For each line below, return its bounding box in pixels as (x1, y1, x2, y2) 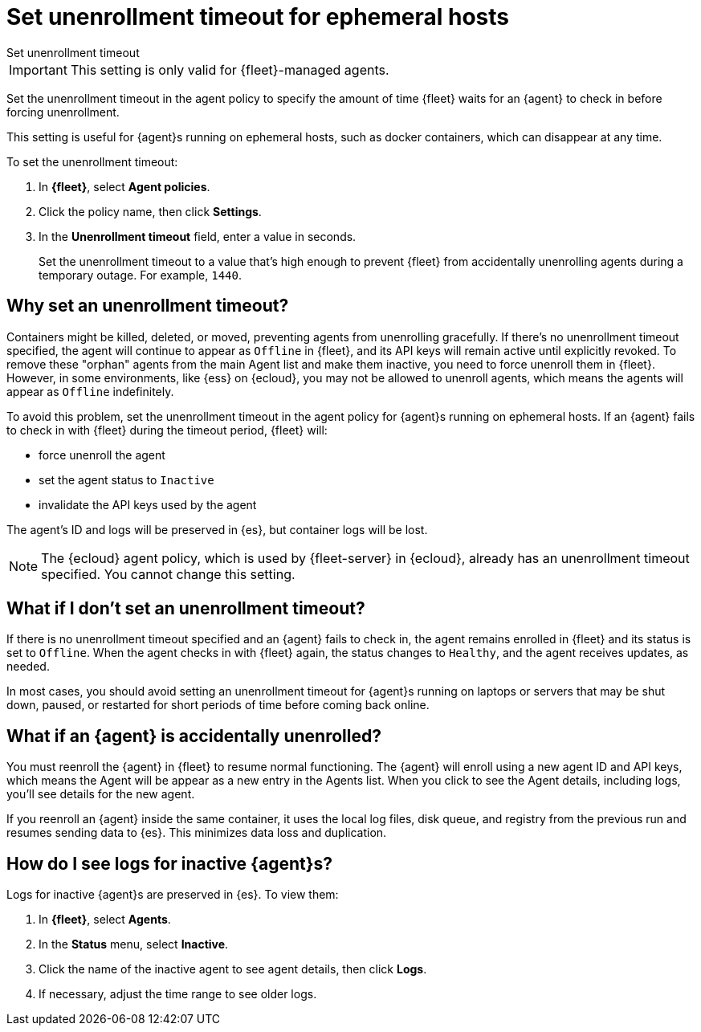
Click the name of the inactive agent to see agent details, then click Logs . (39, 962, 427, 977)
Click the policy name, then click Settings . (39, 204, 262, 218)
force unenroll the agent (39, 447, 165, 462)
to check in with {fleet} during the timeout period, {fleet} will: (6, 422, 328, 437)
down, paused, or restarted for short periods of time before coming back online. (6, 698, 430, 712)
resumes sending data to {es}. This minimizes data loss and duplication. (6, 826, 387, 840)
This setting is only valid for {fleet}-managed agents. (70, 61, 389, 78)
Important (9, 61, 67, 78)
